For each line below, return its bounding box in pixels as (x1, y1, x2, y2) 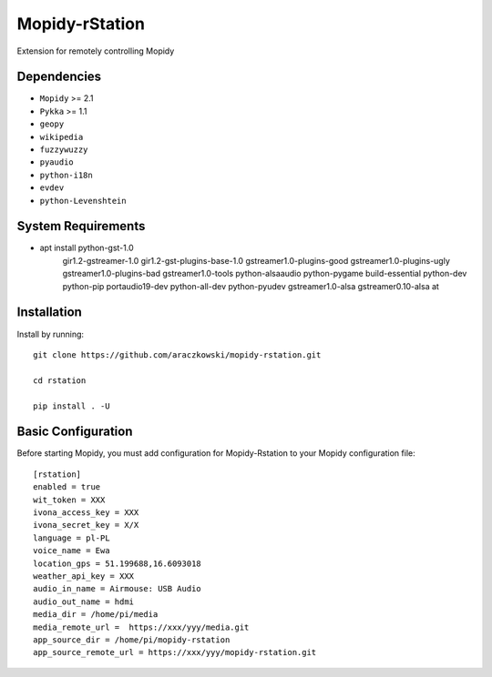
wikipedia (39, 132, 84, 142)
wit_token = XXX (33, 494, 106, 505)
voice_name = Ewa (33, 546, 110, 556)
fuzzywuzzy (39, 145, 88, 155)
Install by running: (16, 328, 85, 339)
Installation (16, 305, 82, 320)
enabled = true (33, 482, 101, 492)
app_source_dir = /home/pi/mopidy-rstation (33, 634, 231, 645)
